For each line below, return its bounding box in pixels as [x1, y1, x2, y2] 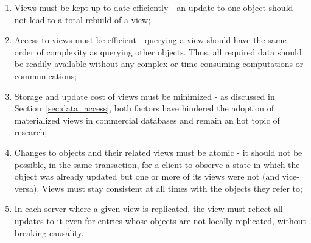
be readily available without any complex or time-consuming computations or [14, 57, 304, 70]
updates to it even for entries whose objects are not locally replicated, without [14, 214, 306, 227]
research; [14, 125, 47, 138]
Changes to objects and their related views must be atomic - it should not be [14, 146, 302, 158]
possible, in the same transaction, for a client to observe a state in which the [14, 158, 300, 171]
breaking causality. [14, 226, 84, 239]
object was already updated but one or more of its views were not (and [14, 170, 279, 183]
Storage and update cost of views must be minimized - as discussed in [14, 90, 275, 102]
